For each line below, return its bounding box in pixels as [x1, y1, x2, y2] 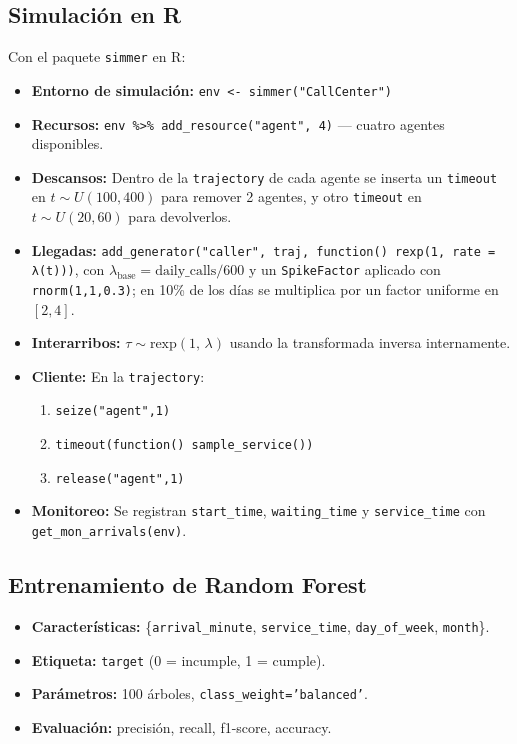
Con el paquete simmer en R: [8, 46, 186, 67]
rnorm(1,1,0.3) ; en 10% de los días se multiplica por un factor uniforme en [31, 278, 499, 299]
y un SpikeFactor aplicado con [248, 259, 441, 280]
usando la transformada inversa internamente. [229, 332, 511, 353]
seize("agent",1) [55, 404, 171, 419]
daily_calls [155, 264, 217, 279]
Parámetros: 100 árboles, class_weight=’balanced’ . [31, 683, 368, 704]
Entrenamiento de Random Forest [8, 569, 367, 600]
